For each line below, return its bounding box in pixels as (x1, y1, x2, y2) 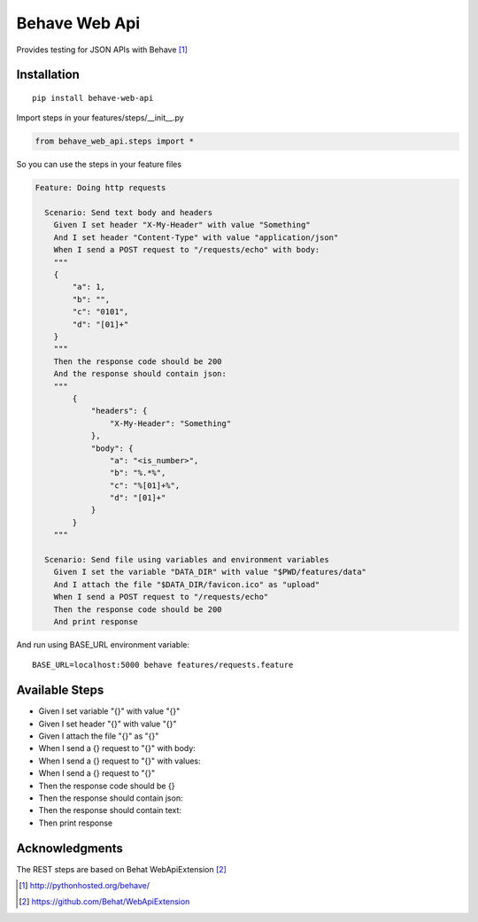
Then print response (38, 817, 113, 828)
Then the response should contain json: (38, 793, 183, 803)
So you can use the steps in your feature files (16, 159, 181, 170)
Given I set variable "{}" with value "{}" (38, 706, 181, 717)
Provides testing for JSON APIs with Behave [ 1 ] (16, 44, 188, 55)
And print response (53, 616, 139, 626)
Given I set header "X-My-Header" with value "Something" (53, 220, 311, 230)
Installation (16, 67, 80, 82)
